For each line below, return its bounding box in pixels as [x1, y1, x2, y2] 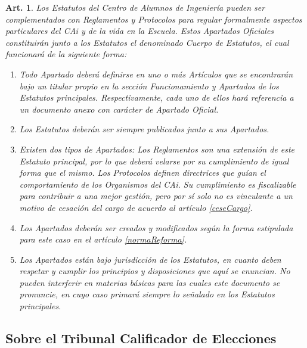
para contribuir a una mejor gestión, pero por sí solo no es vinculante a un [19, 189, 293, 202]
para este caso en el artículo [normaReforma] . [19, 233, 187, 246]
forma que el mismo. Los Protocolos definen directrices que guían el [19, 166, 266, 179]
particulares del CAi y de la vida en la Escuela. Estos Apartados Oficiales [5, 24, 274, 37]
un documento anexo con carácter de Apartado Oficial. [19, 102, 219, 115]
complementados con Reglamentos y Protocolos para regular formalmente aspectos [5, 13, 302, 25]
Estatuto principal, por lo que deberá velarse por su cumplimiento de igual [19, 154, 289, 167]
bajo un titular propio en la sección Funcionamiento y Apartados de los [19, 79, 279, 92]
